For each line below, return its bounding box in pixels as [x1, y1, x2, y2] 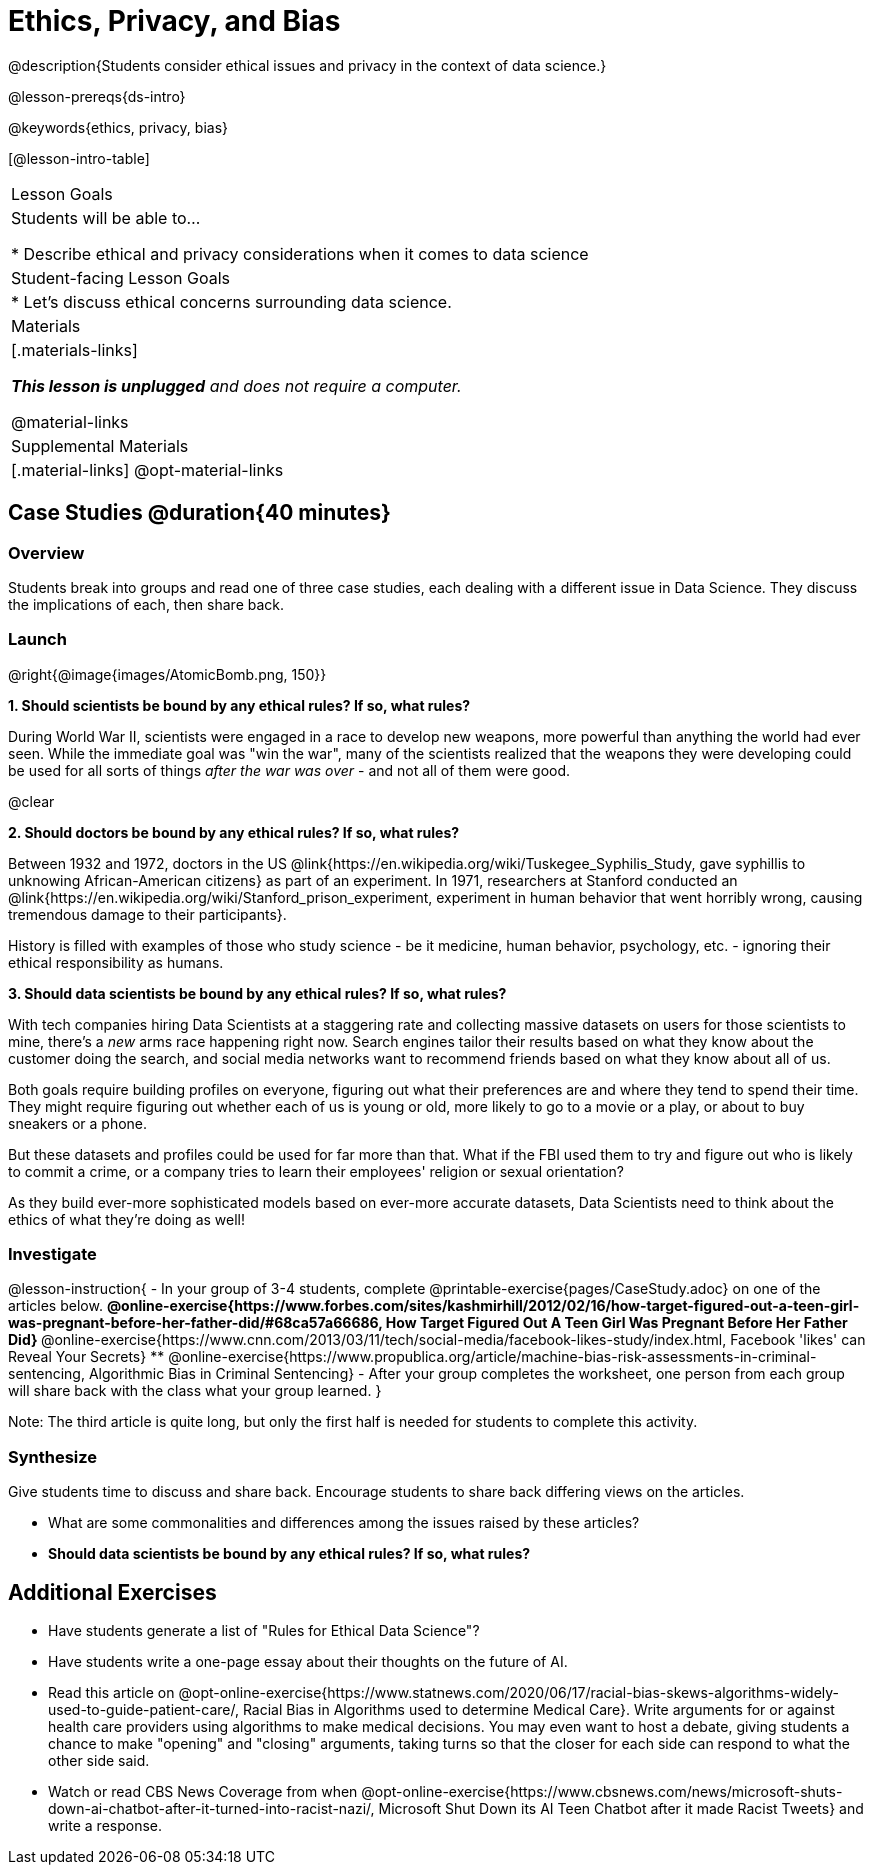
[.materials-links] [11, 339, 138, 360]
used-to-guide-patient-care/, [48, 1701, 239, 1719]
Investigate [8, 1244, 97, 1265]
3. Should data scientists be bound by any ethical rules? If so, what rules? [8, 984, 507, 1002]
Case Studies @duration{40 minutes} [8, 500, 391, 526]
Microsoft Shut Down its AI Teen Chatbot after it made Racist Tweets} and [378, 1800, 864, 1818]
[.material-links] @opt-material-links [11, 459, 284, 480]
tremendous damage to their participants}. [8, 905, 287, 923]
